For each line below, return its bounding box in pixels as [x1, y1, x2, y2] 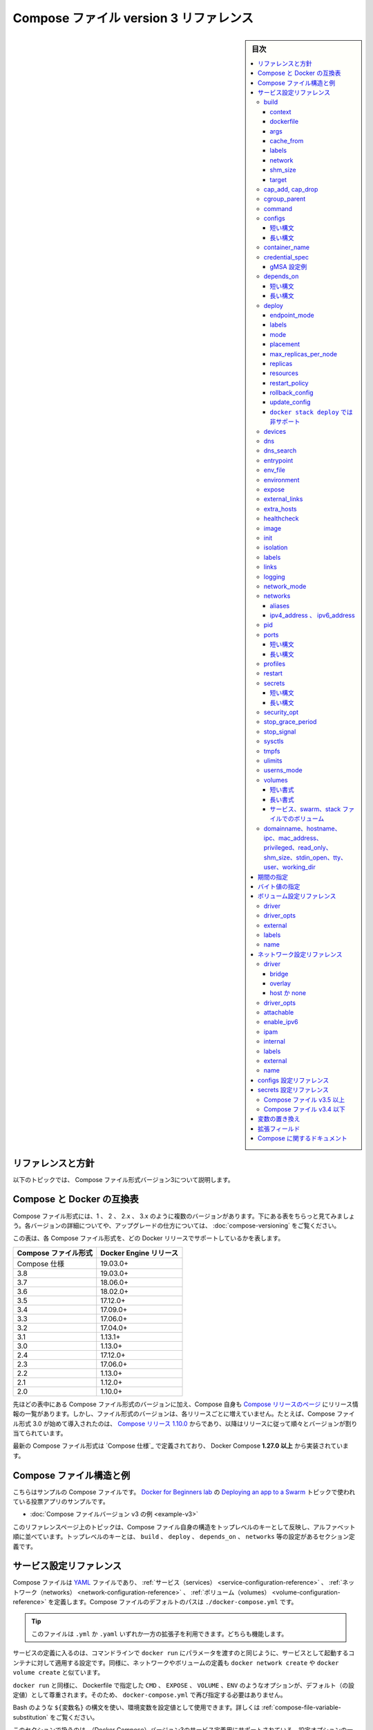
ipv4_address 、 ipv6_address [269, 611, 355, 619]
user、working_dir [263, 863, 316, 871]
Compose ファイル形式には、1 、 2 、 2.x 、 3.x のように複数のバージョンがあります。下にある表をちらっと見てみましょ [12, 1212, 355, 1220]
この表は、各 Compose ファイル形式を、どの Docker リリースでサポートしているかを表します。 [12, 1234, 285, 1242]
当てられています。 [12, 1429, 67, 1437]
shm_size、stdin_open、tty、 [263, 853, 347, 862]
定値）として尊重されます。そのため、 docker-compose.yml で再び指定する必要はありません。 [12, 1691, 287, 1699]
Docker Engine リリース [100, 1248, 179, 1257]
